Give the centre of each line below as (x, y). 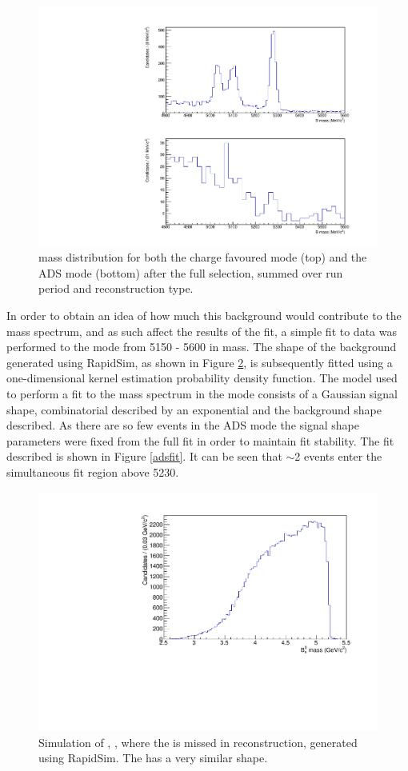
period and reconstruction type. (116, 288)
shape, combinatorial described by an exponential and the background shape (194, 409)
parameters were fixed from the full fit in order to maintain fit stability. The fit (200, 440)
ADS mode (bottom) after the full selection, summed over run (191, 272)
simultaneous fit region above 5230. (93, 471)
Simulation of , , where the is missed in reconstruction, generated (198, 742)
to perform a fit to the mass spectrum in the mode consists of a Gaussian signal (202, 393)
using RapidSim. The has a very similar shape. (153, 758)
